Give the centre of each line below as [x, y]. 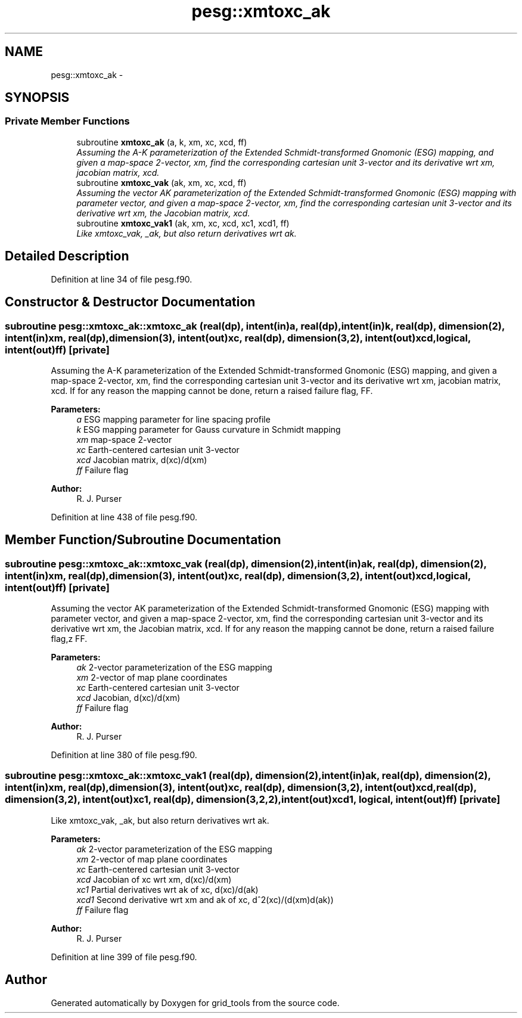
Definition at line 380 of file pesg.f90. [124, 755]
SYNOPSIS [37, 98]
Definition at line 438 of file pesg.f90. [124, 517]
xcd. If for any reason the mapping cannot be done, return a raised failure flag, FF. [212, 390]
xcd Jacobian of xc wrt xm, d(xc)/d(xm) [154, 879]
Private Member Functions [67, 121]
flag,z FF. [69, 639]
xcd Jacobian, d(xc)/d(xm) [128, 698]
